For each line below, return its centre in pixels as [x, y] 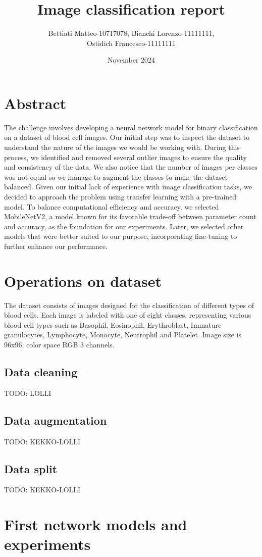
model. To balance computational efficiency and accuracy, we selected [112, 206]
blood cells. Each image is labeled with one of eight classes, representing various [128, 315]
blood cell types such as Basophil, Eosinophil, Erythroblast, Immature [113, 324]
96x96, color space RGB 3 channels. [59, 345]
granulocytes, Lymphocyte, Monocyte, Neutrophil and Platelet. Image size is [123, 335]
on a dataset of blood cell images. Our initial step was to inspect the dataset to [127, 137]
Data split [31, 468]
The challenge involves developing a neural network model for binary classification [131, 127]
